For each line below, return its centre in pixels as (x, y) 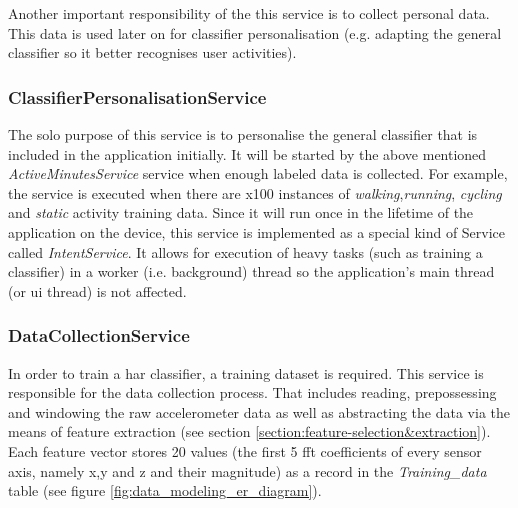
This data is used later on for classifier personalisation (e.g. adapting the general (255, 32)
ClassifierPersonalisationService (137, 96)
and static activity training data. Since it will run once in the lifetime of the (241, 212)
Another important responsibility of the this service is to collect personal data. (249, 13)
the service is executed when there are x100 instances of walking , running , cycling (255, 192)
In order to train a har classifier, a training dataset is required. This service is (246, 372)
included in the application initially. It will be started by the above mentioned (247, 153)
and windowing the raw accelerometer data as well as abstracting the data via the (259, 411)
